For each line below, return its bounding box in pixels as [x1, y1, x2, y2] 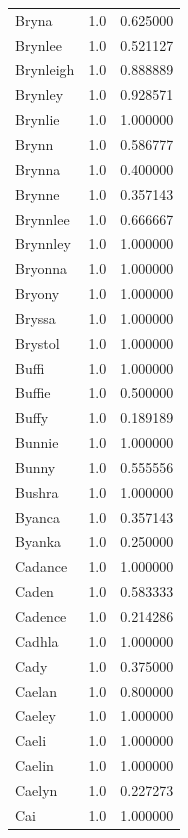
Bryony [15, 283, 60, 304]
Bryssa [15, 307, 56, 328]
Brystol [15, 332, 60, 353]
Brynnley [15, 233, 71, 254]
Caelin [15, 755, 54, 776]
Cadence [15, 606, 67, 626]
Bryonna [15, 258, 67, 279]
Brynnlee [15, 208, 70, 229]
